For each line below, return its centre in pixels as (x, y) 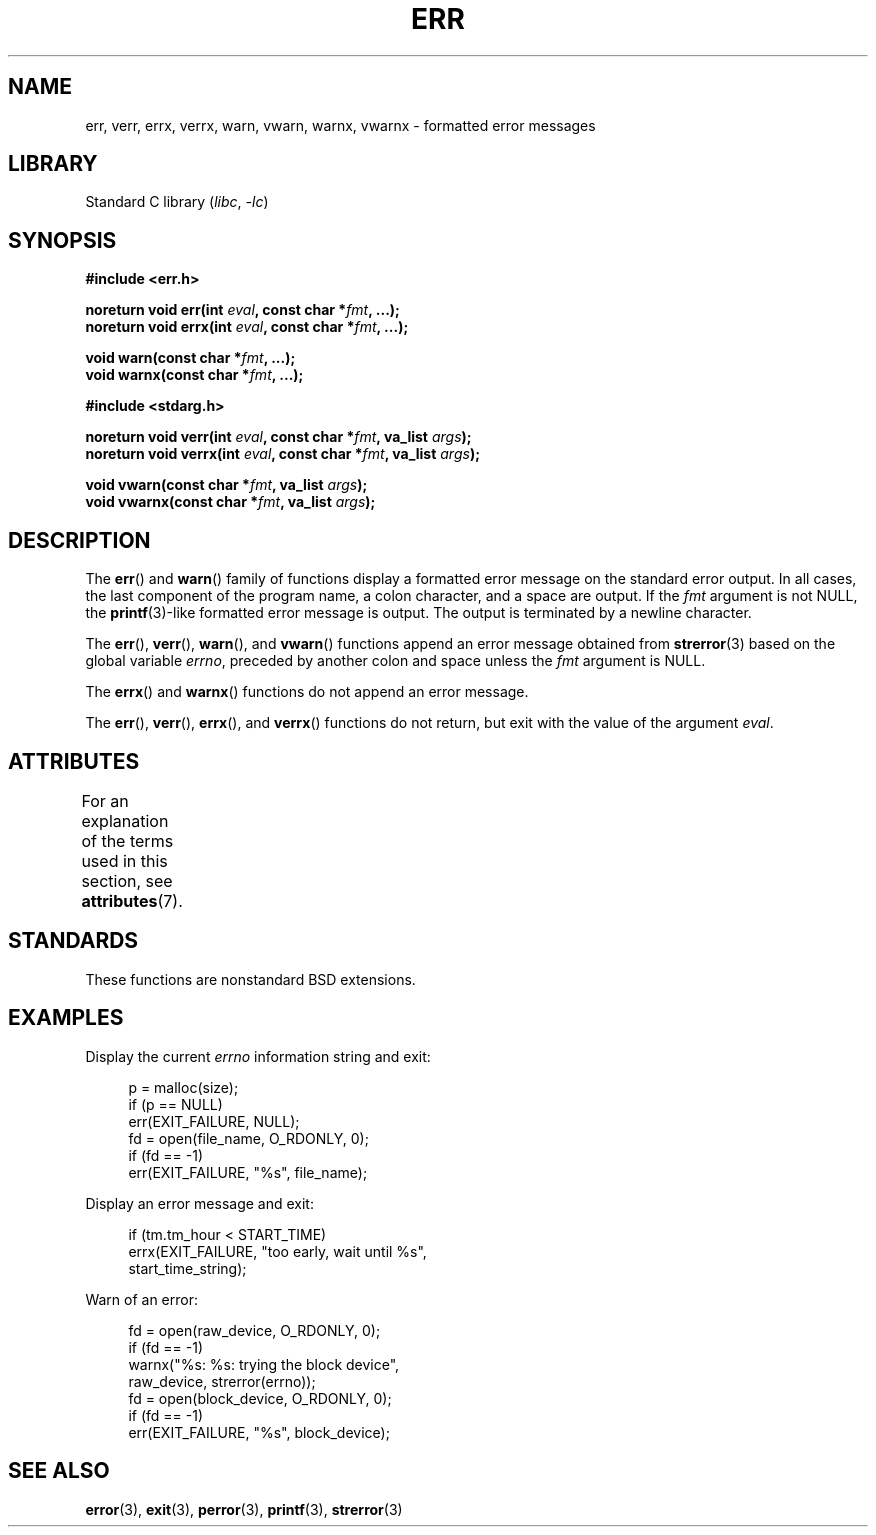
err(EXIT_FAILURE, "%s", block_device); (259, 1432)
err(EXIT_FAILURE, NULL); (214, 1121)
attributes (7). (132, 900)
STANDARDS (73, 941)
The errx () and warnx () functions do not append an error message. (307, 692)
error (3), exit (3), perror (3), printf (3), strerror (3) (244, 1509)
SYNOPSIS (62, 240)
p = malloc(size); (183, 1087)
